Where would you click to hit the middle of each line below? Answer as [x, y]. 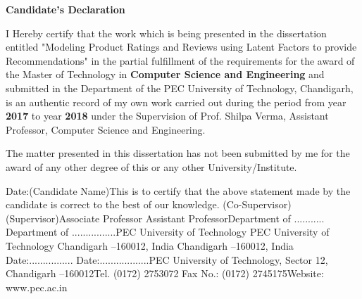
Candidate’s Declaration [65, 9]
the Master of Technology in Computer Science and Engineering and [165, 74]
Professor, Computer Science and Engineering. [106, 129]
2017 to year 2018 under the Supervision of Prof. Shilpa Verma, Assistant [167, 116]
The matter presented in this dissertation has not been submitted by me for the [178, 153]
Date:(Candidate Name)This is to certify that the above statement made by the [178, 190]
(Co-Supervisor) [257, 204]
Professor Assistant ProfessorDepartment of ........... [213, 218]
